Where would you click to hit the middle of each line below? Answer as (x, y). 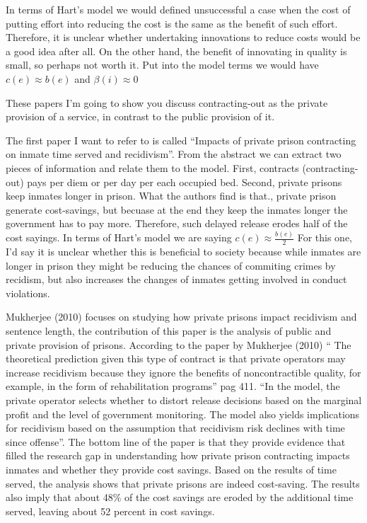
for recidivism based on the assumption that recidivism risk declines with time (175, 428)
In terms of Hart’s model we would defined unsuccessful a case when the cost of (178, 9)
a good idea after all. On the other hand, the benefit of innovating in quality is (176, 51)
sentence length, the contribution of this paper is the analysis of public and (169, 331)
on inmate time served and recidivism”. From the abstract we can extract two (174, 154)
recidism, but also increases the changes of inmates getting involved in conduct (176, 279)
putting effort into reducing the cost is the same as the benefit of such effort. (172, 23)
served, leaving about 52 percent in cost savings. (110, 511)
